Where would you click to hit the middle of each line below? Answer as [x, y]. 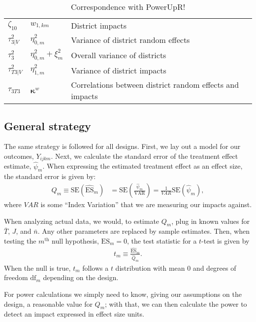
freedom [16, 277]
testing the [20, 241]
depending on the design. [81, 277]
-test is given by [225, 241]
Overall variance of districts [119, 55]
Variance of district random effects [130, 40]
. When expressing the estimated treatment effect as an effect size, [143, 166]
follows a [96, 268]
